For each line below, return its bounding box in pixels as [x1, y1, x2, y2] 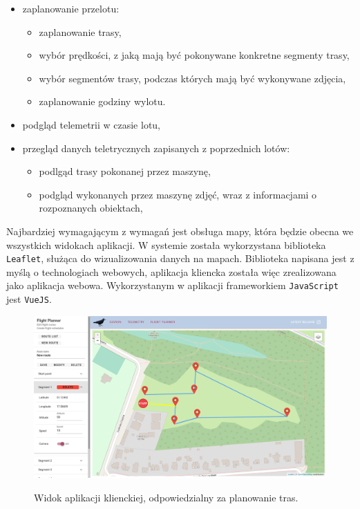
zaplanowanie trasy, [39, 24, 122, 39]
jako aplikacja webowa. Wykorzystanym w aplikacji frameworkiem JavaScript [6, 278, 339, 293]
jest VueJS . [6, 292, 52, 306]
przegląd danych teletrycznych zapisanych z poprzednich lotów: [22, 140, 290, 155]
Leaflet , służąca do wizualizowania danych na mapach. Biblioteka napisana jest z [6, 251, 354, 266]
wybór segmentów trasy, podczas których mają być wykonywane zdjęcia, [39, 71, 346, 85]
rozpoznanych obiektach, [39, 201, 143, 215]
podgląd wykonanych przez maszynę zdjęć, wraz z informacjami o [39, 187, 317, 201]
